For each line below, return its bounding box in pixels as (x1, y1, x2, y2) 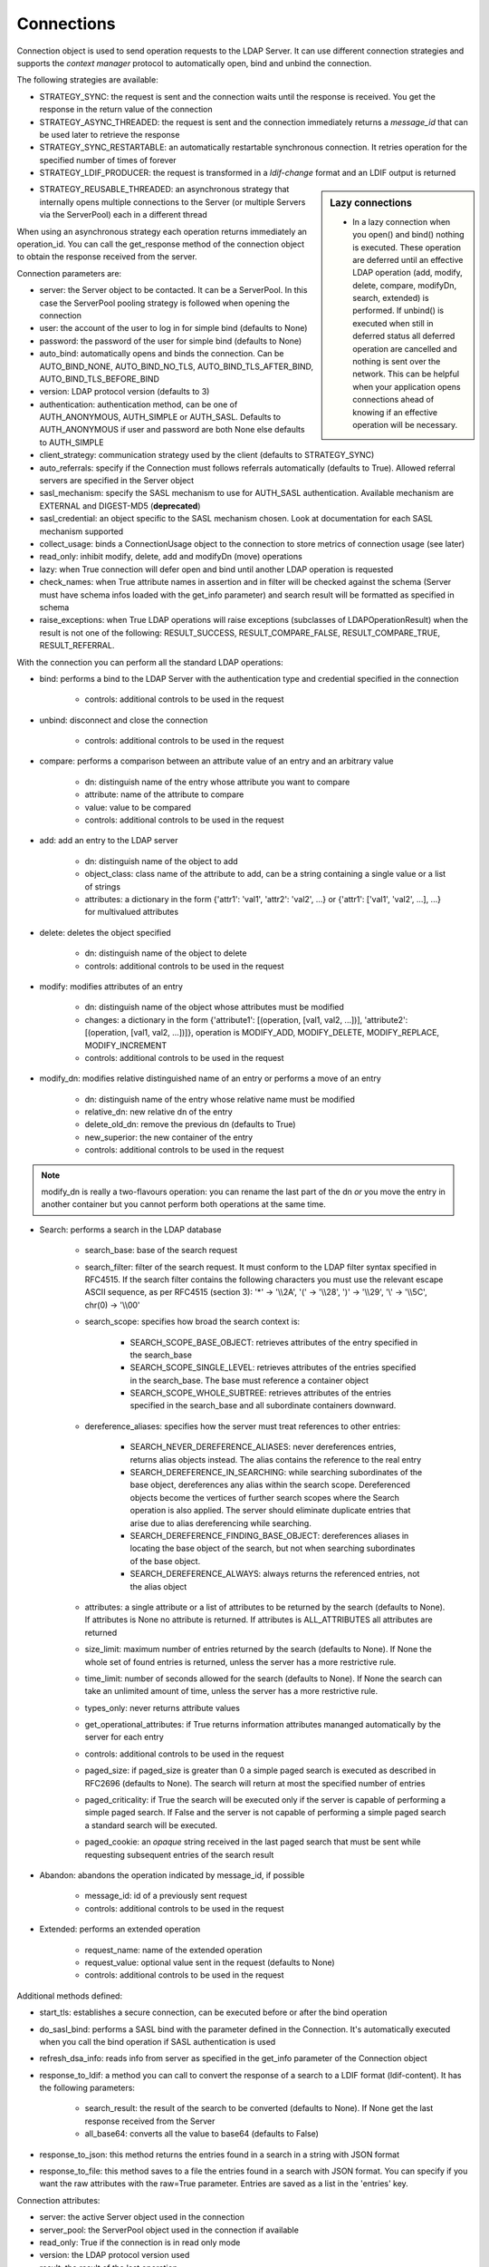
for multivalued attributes (84, 907, 179, 918)
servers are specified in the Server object (39, 475, 195, 486)
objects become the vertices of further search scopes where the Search (129, 1492, 400, 1503)
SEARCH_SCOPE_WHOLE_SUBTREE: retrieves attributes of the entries (129, 1387, 391, 1398)
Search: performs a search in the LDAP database (39, 1224, 222, 1235)
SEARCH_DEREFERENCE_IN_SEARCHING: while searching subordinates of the (129, 1467, 423, 1478)
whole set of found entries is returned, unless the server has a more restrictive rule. (84, 1656, 397, 1668)
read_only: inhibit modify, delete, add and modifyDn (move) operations (39, 551, 302, 562)
